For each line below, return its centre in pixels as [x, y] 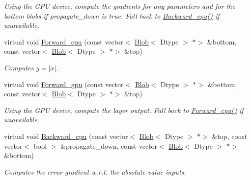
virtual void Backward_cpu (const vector [66, 136]
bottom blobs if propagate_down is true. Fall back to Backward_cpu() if [112, 15]
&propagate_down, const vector [109, 146]
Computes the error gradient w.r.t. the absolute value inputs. [95, 171]
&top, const [230, 136]
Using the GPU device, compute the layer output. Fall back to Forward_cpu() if [124, 110]
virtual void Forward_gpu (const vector [64, 84]
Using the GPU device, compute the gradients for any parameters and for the [120, 6]
